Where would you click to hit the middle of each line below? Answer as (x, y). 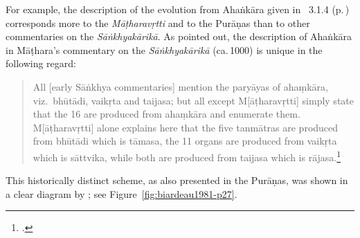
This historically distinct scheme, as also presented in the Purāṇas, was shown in (177, 180)
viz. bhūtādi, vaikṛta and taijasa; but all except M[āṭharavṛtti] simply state (193, 100)
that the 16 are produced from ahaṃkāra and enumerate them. (166, 114)
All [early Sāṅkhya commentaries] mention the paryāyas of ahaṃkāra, (180, 86)
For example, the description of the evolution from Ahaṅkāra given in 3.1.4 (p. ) (178, 9)
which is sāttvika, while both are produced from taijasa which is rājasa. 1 (187, 156)
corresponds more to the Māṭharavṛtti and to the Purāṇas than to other (158, 22)
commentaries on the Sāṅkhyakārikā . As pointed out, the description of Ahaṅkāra (179, 36)
